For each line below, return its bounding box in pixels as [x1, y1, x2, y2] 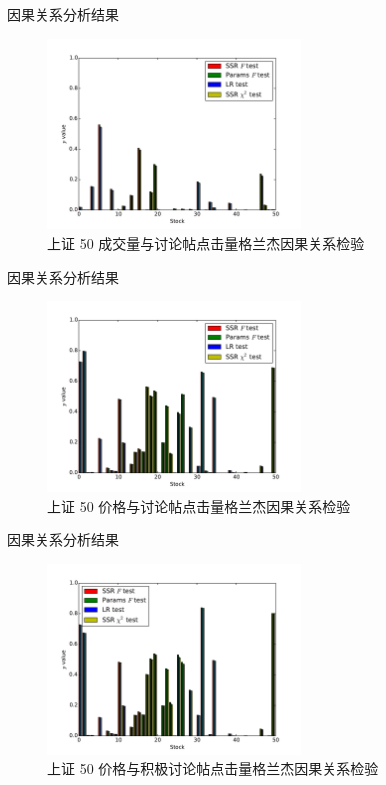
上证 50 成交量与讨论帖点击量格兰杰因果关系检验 [47, 232, 365, 253]
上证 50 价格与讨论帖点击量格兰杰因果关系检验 [47, 495, 351, 516]
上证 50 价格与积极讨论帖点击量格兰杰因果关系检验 [47, 758, 379, 779]
